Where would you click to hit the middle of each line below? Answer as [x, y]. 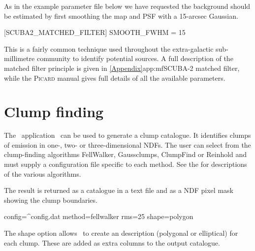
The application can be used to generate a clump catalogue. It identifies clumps [127, 135]
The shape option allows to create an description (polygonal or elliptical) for [121, 233]
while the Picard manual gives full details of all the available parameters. [115, 78]
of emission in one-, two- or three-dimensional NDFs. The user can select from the [127, 144]
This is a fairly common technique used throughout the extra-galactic [109, 48]
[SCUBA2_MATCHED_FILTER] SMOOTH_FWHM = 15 [95, 32]
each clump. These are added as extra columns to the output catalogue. [112, 242]
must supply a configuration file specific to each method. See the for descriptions [126, 164]
